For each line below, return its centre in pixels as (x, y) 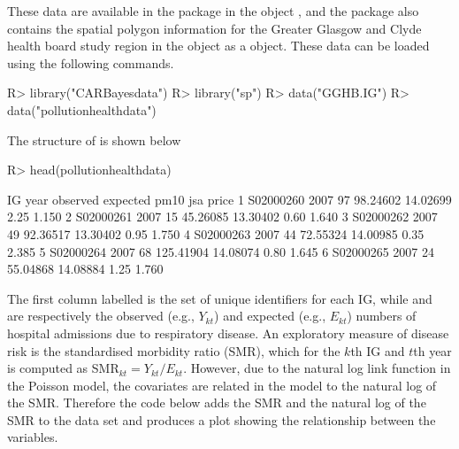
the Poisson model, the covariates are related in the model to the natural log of (222, 385)
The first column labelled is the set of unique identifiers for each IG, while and (220, 298)
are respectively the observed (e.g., (101, 316)
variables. (33, 437)
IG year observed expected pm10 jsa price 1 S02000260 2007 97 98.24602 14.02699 (229, 199)
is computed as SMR (63, 368)
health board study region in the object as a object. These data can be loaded (218, 46)
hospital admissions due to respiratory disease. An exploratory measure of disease (228, 333)
